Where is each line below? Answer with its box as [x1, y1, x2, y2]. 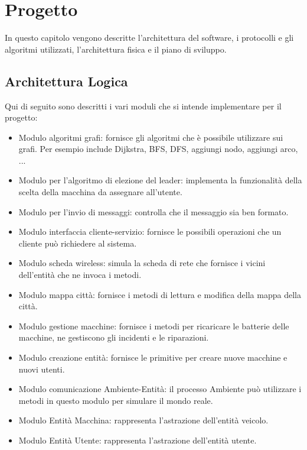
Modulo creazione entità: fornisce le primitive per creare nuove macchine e [18, 351, 288, 364]
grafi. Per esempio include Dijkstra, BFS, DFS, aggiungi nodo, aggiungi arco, [18, 143, 298, 155]
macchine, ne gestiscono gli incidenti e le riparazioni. [18, 331, 209, 344]
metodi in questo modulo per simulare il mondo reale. [18, 394, 213, 406]
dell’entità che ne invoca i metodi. [18, 268, 142, 281]
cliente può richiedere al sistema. [18, 237, 137, 249]
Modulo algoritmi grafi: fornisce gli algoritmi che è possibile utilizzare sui [18, 131, 283, 143]
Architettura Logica [5, 72, 128, 90]
